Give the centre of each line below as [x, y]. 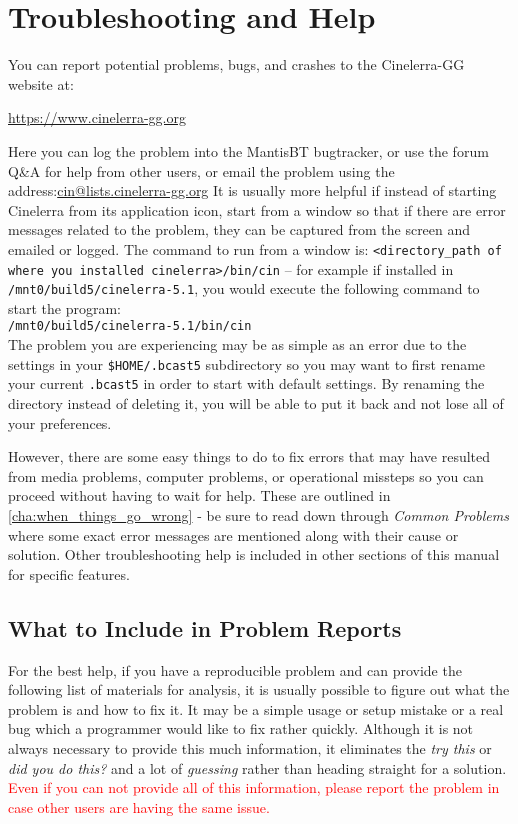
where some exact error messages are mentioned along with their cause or [233, 534]
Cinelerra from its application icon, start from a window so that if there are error [257, 209]
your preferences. [60, 422]
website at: [41, 83]
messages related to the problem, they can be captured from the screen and [239, 229]
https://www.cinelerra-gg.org [97, 117]
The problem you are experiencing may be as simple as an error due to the [237, 344]
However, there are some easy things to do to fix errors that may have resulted [249, 456]
